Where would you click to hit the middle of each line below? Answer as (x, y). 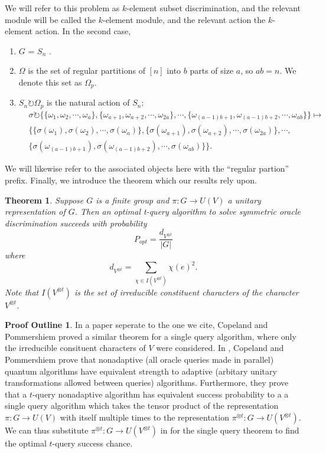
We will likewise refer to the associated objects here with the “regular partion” (147, 168)
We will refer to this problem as (62, 8)
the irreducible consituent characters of (75, 348)
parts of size (212, 70)
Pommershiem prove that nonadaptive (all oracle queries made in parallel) (139, 360)
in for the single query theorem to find (230, 430)
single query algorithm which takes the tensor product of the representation (142, 406)
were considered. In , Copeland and (220, 348)
